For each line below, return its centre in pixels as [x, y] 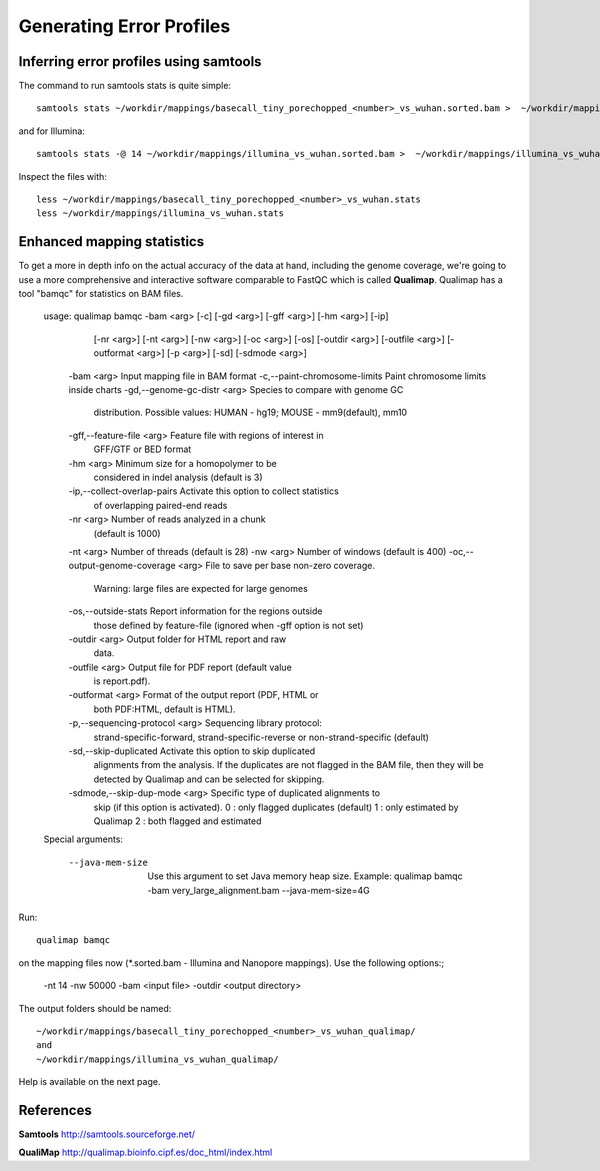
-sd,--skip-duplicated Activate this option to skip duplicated [192, 751]
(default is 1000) [127, 533]
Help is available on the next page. [89, 1082]
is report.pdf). [122, 681]
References [55, 1110]
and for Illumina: [51, 131]
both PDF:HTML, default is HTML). [164, 709]
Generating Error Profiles [124, 26]
